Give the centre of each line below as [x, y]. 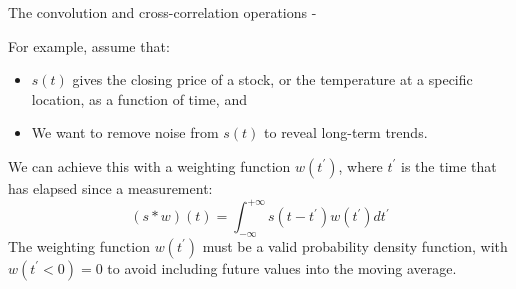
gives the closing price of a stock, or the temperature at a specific [272, 79]
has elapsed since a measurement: [110, 187]
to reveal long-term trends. [346, 132]
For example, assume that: [89, 45]
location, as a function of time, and [139, 98]
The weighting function [79, 245]
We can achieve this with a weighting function [149, 165]
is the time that [449, 165]
